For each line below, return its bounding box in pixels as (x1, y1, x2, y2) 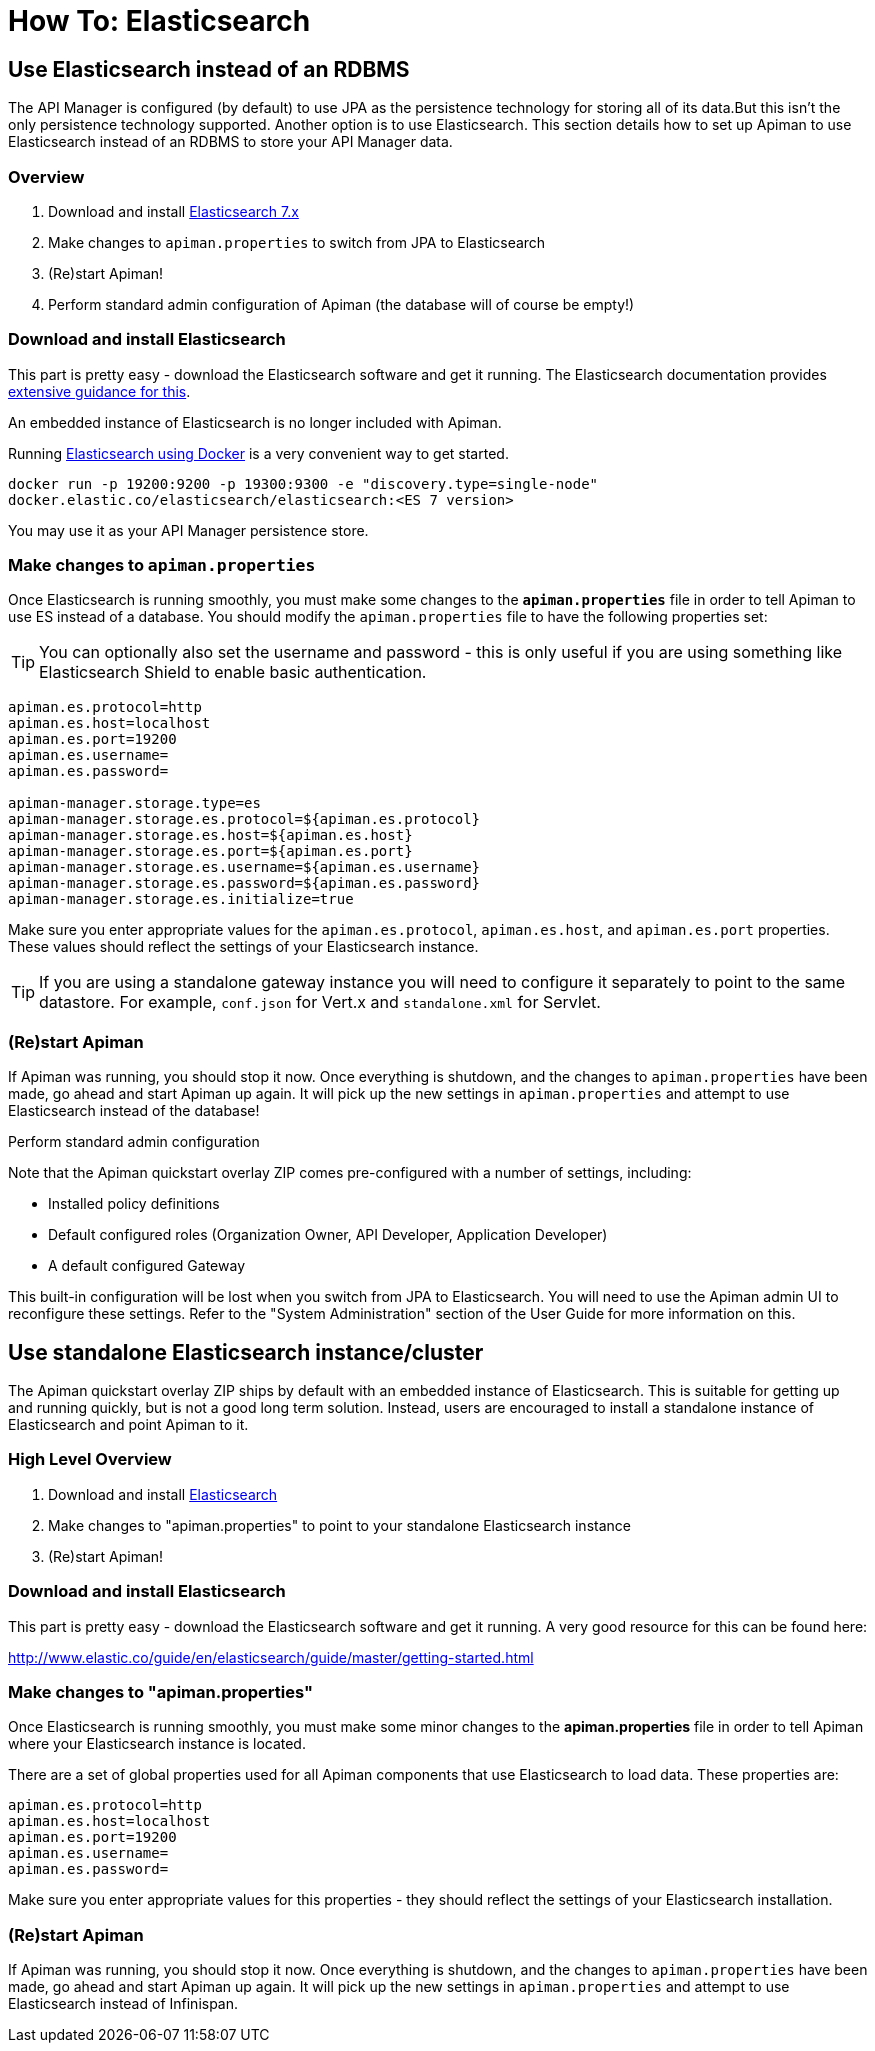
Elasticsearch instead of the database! (8, 1102, 260, 1120)
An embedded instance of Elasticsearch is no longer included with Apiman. (8, 413, 502, 431)
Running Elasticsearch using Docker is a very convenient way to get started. (8, 444, 509, 462)
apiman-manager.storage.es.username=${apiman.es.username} (8, 859, 481, 876)
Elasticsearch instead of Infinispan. (8, 1995, 239, 2013)
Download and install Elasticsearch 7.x (48, 202, 299, 220)
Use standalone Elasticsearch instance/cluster (8, 1339, 484, 1365)
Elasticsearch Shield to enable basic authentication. (39, 662, 427, 683)
